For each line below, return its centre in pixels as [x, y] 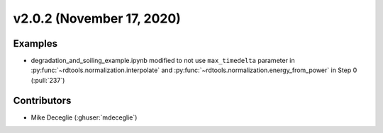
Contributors [42, 100]
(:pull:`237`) [48, 80]
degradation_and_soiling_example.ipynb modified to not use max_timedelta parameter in [163, 61]
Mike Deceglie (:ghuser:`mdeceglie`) [84, 117]
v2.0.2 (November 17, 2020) [97, 18]
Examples [35, 44]
